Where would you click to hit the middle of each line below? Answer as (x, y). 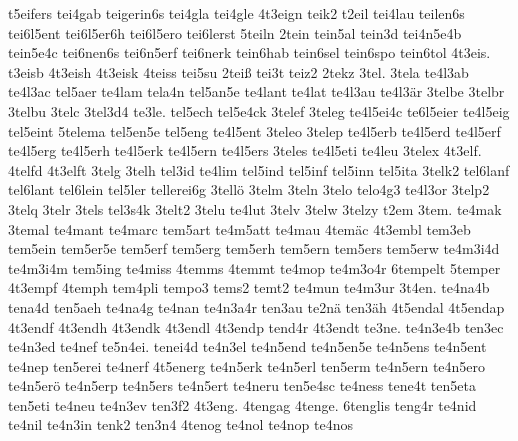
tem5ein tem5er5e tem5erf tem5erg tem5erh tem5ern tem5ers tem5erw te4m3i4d (254, 248)
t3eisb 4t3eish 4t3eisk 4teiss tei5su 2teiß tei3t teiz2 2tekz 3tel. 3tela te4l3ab (238, 71)
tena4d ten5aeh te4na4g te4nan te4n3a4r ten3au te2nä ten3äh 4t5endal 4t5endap (256, 306)
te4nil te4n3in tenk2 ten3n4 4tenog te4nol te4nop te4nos (181, 424)
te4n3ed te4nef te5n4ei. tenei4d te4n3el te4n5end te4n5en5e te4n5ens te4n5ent (247, 346)
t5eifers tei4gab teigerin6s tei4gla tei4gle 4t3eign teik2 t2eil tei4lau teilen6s (236, 13)
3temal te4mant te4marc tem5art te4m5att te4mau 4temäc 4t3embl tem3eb (239, 228)
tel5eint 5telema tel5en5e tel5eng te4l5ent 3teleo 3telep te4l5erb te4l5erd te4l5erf (254, 130)
